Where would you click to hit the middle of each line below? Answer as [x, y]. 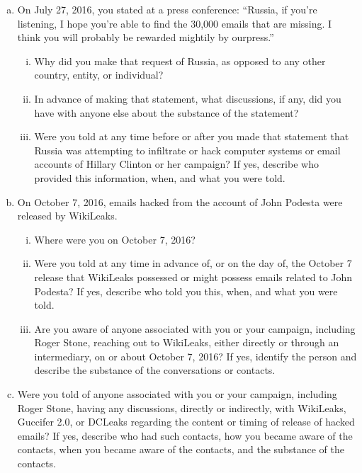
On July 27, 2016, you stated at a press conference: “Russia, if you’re [167, 9]
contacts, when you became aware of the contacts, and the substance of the [181, 449]
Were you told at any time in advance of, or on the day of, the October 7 [193, 263]
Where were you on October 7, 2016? [115, 239]
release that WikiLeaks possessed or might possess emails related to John [193, 277]
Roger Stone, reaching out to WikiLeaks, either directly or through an [187, 342]
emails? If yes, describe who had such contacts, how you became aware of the [185, 435]
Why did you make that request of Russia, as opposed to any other [180, 61]
